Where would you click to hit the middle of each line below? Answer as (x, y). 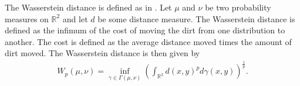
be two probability (238, 7)
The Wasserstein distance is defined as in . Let (88, 7)
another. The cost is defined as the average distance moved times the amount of (148, 41)
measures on (27, 18)
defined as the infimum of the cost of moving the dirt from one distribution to (145, 30)
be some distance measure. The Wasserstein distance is (196, 18)
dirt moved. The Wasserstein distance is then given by (102, 53)
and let (75, 18)
